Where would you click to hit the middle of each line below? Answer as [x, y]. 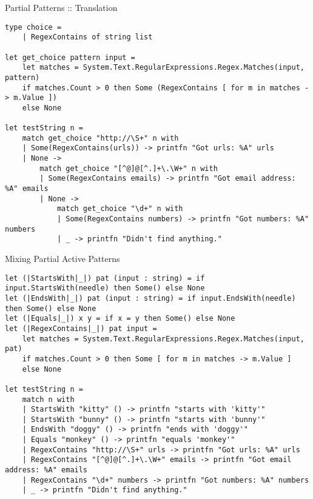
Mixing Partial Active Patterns [62, 259]
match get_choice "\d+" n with [120, 209]
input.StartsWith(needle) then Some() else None [105, 288]
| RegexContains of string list [87, 37]
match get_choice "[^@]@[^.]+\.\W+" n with [129, 168]
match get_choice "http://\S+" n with [100, 138]
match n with [48, 399]
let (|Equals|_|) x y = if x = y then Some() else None [120, 319]
